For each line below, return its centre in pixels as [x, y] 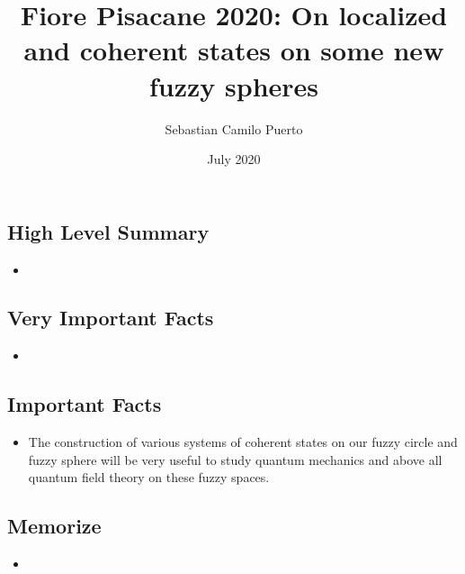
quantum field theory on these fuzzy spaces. [149, 477]
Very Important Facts [111, 318]
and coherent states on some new [234, 50]
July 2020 [234, 159]
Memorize [54, 526]
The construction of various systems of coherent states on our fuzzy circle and [243, 442]
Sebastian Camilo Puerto [234, 128]
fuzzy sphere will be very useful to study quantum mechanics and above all [235, 459]
